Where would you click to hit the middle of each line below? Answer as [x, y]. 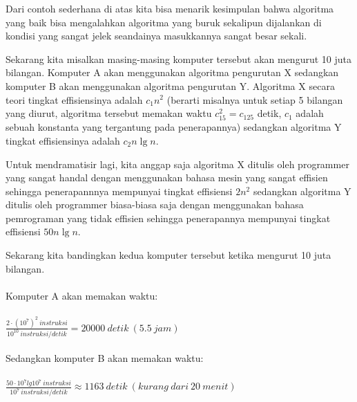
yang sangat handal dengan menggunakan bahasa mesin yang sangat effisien [167, 177]
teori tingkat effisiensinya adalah [74, 99]
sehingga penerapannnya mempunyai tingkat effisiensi [119, 191]
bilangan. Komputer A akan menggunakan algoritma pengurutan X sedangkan [172, 72]
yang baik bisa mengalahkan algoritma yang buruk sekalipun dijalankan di [164, 22]
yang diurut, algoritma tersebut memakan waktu [109, 113]
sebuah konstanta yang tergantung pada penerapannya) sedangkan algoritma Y [174, 127]
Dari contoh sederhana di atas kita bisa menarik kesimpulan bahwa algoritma [170, 8]
